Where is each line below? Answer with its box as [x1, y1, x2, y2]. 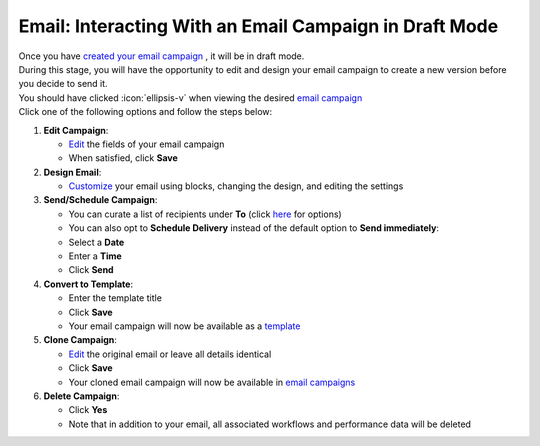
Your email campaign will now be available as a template [68, 320, 301, 332]
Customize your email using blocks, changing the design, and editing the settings [68, 180, 404, 192]
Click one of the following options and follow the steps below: [18, 106, 273, 118]
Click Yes [68, 404, 108, 416]
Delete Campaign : [43, 390, 120, 402]
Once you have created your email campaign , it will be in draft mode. [18, 50, 305, 62]
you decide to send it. [18, 78, 109, 90]
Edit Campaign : [43, 124, 109, 136]
